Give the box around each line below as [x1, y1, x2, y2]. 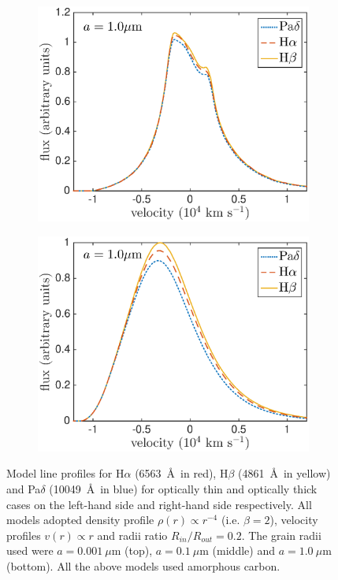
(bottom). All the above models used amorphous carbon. [6, 557, 280, 574]
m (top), [111, 542, 153, 559]
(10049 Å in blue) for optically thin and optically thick [49, 481, 318, 496]
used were [6, 542, 54, 559]
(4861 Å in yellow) [238, 465, 331, 481]
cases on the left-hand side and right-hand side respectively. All [6, 496, 312, 512]
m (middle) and [199, 542, 275, 559]
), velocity [269, 511, 318, 528]
